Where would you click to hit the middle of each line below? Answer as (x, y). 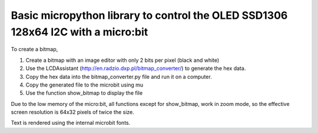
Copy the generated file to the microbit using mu (85, 85)
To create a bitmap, (34, 49)
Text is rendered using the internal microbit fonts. (71, 123)
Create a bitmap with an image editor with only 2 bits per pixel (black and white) (122, 60)
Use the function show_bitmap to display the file (84, 93)
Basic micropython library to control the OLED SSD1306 (149, 15)
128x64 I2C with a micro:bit (79, 32)
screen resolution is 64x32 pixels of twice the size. (73, 112)
